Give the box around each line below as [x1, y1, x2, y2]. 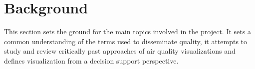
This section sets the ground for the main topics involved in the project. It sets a [4, 26, 251, 37]
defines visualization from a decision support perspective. [4, 55, 179, 66]
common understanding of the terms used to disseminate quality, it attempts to [4, 36, 248, 46]
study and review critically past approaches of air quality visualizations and [4, 46, 236, 56]
